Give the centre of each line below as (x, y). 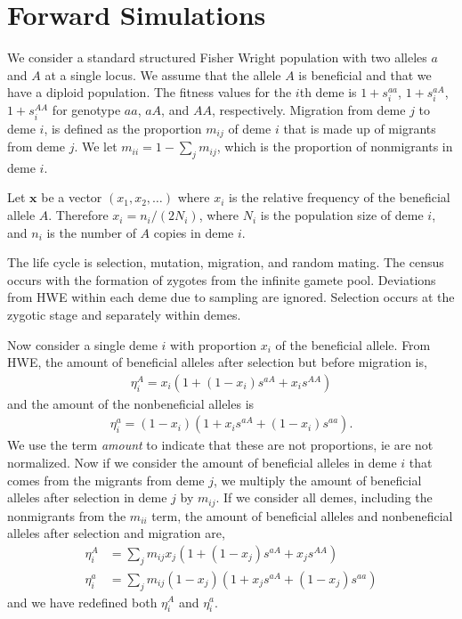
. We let (96, 147)
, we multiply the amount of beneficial (317, 480)
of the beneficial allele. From (353, 344)
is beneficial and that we (365, 74)
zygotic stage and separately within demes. (124, 315)
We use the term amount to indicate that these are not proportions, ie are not (220, 445)
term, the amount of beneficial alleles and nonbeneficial (302, 515)
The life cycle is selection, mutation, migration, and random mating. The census (226, 262)
